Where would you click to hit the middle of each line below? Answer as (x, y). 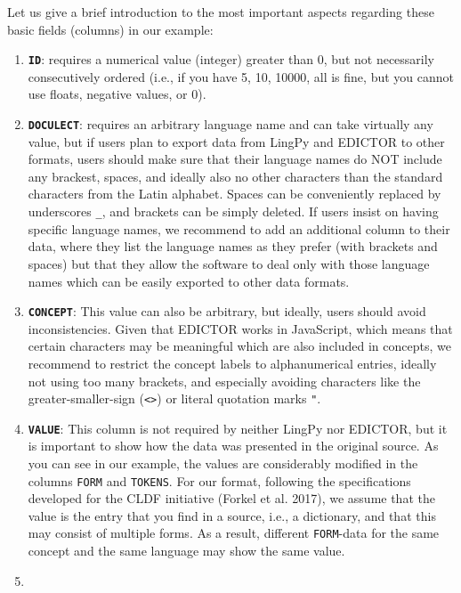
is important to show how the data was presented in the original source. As (233, 446)
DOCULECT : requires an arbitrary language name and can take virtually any (230, 124)
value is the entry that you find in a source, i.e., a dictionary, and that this (232, 515)
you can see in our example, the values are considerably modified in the (223, 463)
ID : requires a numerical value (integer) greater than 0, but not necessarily (231, 59)
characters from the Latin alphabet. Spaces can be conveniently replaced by (235, 194)
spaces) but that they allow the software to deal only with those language (229, 263)
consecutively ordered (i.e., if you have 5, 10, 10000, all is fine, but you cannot (241, 76)
